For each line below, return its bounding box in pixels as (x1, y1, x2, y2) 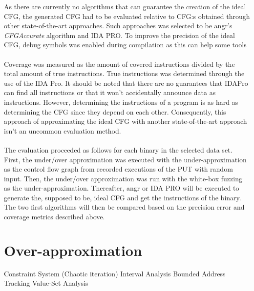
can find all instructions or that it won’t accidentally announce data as (4, 87, 216, 97)
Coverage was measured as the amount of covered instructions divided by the (4, 58, 235, 69)
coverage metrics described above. (4, 212, 105, 222)
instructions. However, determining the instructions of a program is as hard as (4, 97, 238, 107)
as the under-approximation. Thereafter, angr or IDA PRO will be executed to (4, 183, 239, 193)
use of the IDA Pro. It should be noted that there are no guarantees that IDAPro (4, 78, 248, 88)
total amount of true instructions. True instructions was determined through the (4, 68, 245, 78)
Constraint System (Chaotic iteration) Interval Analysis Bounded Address (4, 268, 226, 278)
